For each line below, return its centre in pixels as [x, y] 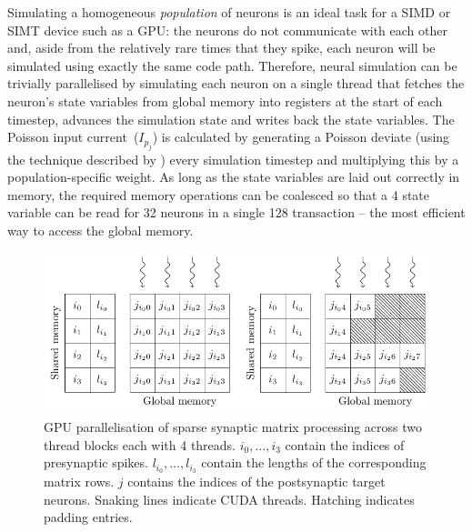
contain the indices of [345, 444]
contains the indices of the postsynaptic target [256, 482]
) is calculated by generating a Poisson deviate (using [301, 137]
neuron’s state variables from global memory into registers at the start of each [225, 100]
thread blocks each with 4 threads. [140, 444]
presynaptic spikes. [96, 462]
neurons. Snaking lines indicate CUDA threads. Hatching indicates [229, 499]
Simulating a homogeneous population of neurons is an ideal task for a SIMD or [229, 12]
